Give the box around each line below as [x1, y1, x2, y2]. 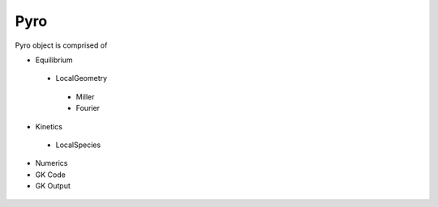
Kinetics [35, 121, 62, 131]
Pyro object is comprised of [15, 40, 108, 50]
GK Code [35, 170, 67, 180]
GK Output [35, 181, 71, 191]
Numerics [35, 158, 68, 168]
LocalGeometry [55, 74, 108, 83]
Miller [75, 91, 95, 101]
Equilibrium [35, 55, 73, 65]
